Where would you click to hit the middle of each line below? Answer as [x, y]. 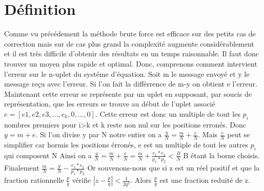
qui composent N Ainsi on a [48, 155]
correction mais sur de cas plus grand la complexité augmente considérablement [129, 43]
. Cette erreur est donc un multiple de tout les [168, 113]
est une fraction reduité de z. [205, 180]
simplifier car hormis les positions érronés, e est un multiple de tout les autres [126, 145]
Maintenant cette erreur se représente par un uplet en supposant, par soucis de [128, 93]
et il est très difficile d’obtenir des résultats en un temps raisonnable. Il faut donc [131, 54]
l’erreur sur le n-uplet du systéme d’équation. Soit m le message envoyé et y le [127, 73]
